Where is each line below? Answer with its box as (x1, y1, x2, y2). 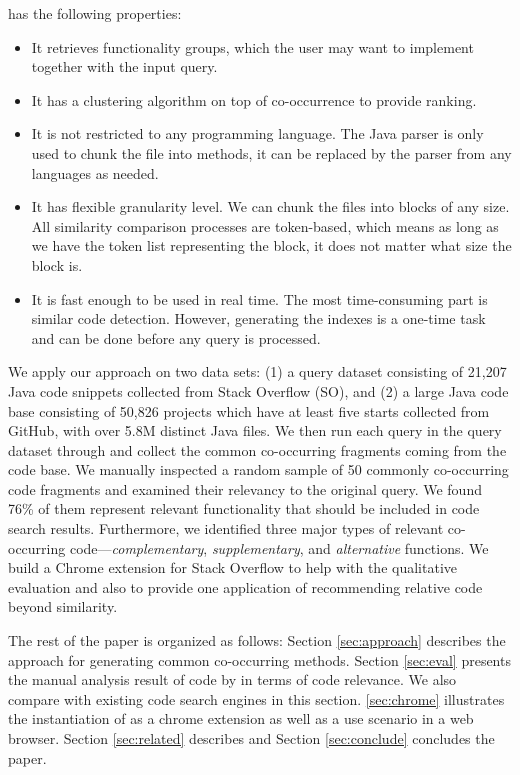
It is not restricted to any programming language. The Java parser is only (31, 123, 484, 144)
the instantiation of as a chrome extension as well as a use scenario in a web (8, 708, 474, 729)
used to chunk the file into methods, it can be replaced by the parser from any (31, 142, 512, 163)
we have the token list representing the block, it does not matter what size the (31, 235, 512, 256)
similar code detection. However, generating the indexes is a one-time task (31, 308, 486, 329)
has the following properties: (8, 3, 182, 23)
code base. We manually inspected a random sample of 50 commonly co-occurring (8, 459, 509, 480)
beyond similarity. (8, 596, 118, 617)
